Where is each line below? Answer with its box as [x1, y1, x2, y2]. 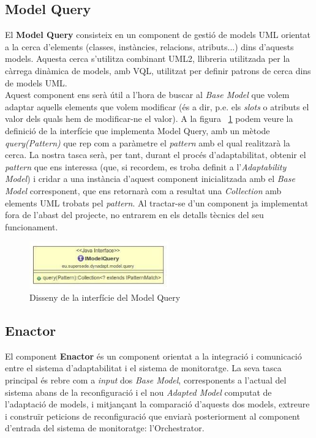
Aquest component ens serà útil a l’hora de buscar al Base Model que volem [5, 88, 290, 101]
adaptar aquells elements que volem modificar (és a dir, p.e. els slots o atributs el [5, 100, 309, 113]
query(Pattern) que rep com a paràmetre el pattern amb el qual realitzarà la [5, 136, 290, 149]
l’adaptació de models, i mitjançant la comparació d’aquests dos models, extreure [5, 398, 310, 410]
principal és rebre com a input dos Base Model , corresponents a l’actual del [5, 374, 287, 387]
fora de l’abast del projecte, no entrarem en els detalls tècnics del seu [5, 208, 264, 221]
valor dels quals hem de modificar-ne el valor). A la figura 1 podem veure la [5, 112, 293, 125]
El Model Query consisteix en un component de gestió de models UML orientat [5, 28, 311, 41]
